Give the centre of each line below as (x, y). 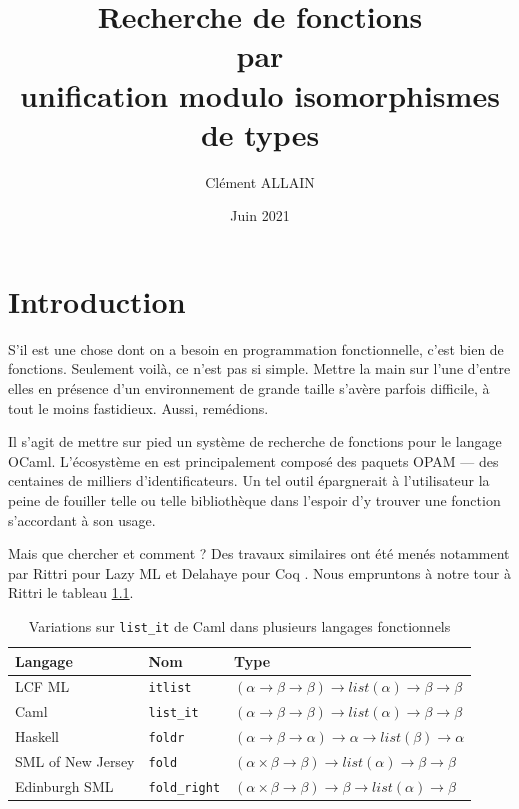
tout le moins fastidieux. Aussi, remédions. (138, 407)
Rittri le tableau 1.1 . (71, 592)
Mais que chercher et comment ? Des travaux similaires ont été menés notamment (259, 553)
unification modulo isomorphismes (260, 94)
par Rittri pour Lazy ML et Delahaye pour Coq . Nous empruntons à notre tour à (259, 572)
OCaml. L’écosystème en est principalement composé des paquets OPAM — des (253, 460)
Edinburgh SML (64, 786)
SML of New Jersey (75, 761)
